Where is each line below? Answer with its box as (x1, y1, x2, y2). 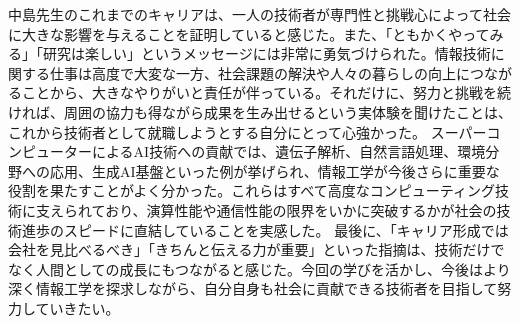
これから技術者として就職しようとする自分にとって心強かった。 (8, 121, 427, 142)
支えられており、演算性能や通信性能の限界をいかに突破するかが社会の (35, 199, 497, 220)
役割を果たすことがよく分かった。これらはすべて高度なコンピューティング (8, 180, 495, 201)
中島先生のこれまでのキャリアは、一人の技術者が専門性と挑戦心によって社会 (8, 4, 511, 24)
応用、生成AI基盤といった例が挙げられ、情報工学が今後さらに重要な (49, 160, 500, 181)
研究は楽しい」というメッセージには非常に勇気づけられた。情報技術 (42, 43, 491, 64)
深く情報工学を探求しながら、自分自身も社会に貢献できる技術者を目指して (8, 278, 498, 299)
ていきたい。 (35, 297, 120, 318)
